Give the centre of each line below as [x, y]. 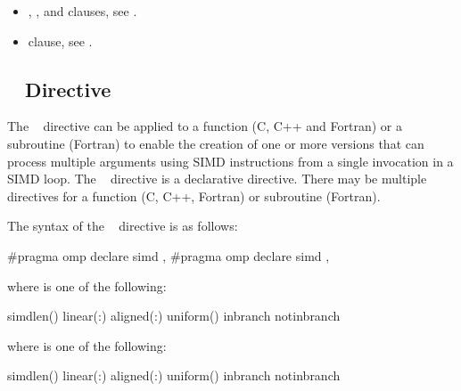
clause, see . [60, 41]
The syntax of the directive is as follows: [123, 226]
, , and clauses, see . [82, 11]
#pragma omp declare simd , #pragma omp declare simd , [169, 255]
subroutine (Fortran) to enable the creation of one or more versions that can [216, 143]
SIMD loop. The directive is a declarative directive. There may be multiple [217, 179]
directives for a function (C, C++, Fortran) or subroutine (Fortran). [194, 195]
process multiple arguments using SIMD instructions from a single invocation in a [230, 161]
